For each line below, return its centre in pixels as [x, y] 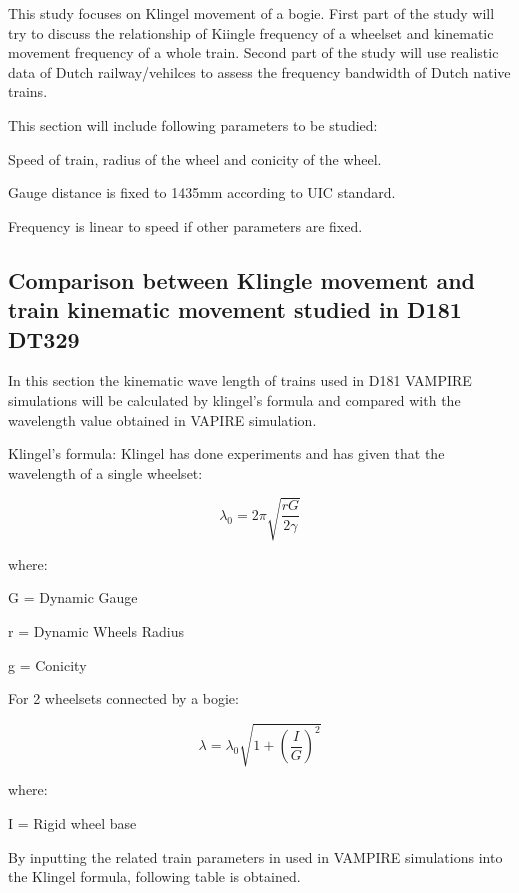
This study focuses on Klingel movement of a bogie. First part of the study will [251, 13]
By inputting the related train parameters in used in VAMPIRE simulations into [255, 856]
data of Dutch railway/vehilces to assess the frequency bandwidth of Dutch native [259, 71]
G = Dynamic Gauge [73, 597]
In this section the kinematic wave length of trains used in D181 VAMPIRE [240, 380]
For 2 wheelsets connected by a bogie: [123, 698]
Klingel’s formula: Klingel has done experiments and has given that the [226, 453]
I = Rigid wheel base [72, 822]
